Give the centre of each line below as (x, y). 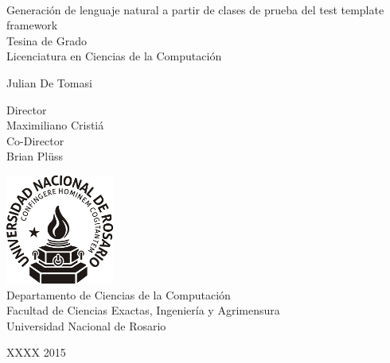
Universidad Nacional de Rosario (86, 325)
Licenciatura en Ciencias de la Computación (114, 56)
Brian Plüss (35, 156)
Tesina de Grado (47, 40)
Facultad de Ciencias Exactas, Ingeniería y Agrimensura (143, 310)
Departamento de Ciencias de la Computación (119, 294)
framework (32, 25)
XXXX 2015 (36, 352)
